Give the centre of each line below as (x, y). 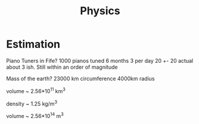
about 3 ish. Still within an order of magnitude (62, 67)
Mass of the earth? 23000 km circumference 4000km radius (80, 78)
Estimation (33, 44)
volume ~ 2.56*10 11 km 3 (36, 90)
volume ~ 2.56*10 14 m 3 (35, 115)
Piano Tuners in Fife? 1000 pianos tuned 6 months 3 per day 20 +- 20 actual (100, 61)
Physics (100, 11)
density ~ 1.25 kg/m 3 (32, 103)
